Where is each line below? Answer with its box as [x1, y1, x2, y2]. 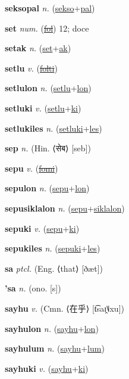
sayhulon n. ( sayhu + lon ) [5, 322, 99, 334]
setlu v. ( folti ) [5, 61, 58, 74]
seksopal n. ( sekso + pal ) [5, 2, 95, 14]
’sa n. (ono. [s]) [5, 282, 61, 294]
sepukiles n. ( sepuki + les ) [5, 242, 100, 254]
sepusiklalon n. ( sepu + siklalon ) [5, 201, 125, 214]
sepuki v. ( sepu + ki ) [5, 222, 80, 234]
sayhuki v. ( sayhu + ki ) [5, 362, 89, 374]
